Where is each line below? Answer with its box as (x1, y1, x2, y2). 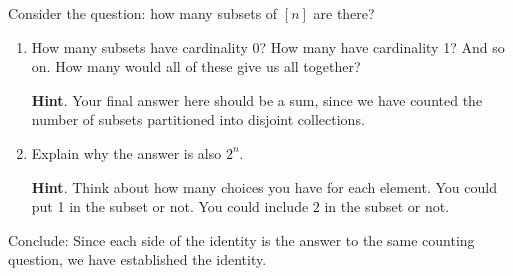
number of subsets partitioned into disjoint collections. (31, 109, 365, 130)
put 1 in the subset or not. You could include (31, 196, 309, 217)
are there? (313, 3, 375, 23)
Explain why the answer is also (31, 142, 222, 163)
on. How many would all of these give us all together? (31, 56, 361, 77)
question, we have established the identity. (8, 249, 267, 270)
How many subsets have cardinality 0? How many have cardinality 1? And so (31, 36, 505, 57)
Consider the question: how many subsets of (8, 3, 278, 23)
